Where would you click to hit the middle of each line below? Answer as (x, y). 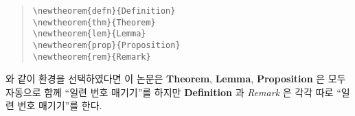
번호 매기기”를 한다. (60, 105)
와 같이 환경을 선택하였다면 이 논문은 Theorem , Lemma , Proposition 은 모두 (176, 79)
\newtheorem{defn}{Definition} (104, 11)
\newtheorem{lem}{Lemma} (89, 34)
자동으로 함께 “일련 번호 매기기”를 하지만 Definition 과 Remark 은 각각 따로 (170, 92)
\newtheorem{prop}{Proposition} (106, 45)
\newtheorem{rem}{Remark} (92, 57)
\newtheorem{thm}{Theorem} (94, 22)
